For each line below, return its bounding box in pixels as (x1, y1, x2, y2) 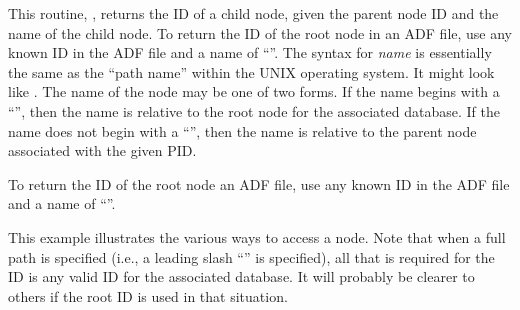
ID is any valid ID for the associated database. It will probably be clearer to (8, 266, 475, 287)
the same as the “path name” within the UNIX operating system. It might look (8, 61, 495, 82)
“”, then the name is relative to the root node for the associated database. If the (8, 100, 500, 121)
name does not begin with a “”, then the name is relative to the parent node (8, 120, 477, 141)
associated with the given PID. (8, 140, 197, 161)
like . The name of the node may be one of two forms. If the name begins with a (8, 81, 500, 102)
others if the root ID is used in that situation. (8, 285, 288, 306)
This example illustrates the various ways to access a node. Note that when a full (8, 226, 506, 247)
